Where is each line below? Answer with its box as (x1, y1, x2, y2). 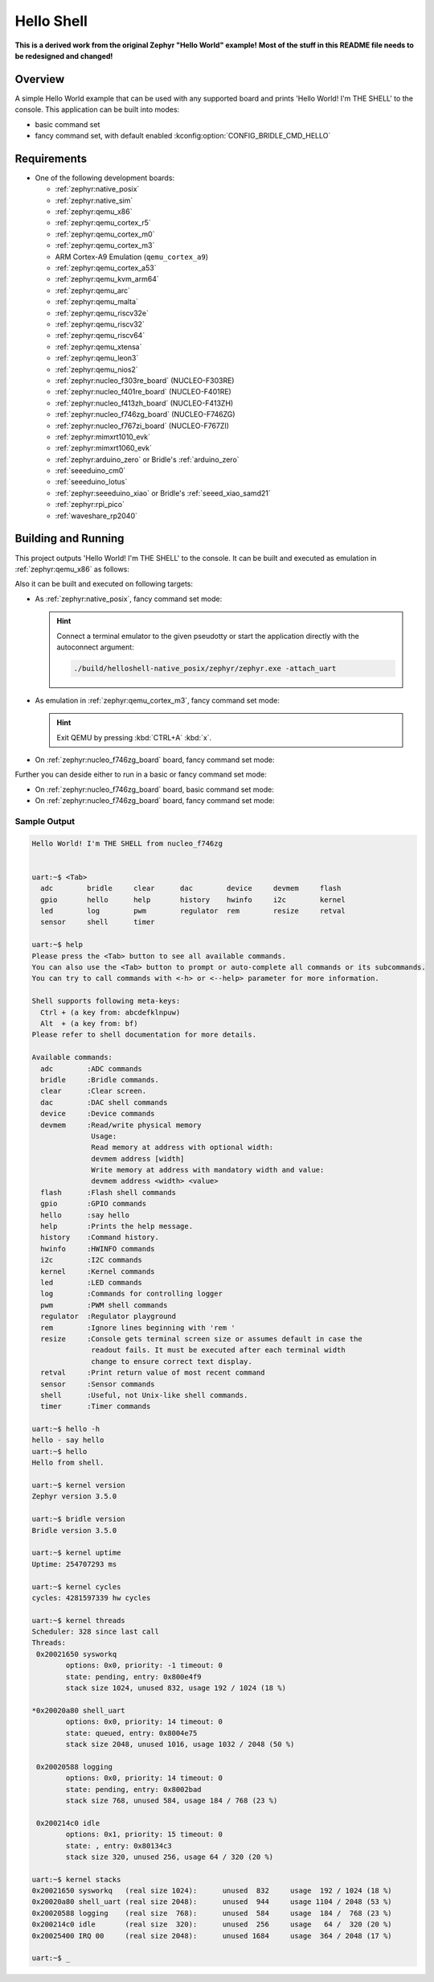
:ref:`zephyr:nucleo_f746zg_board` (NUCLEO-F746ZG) (55, 410, 236, 419)
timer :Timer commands (40, 1402, 151, 1411)
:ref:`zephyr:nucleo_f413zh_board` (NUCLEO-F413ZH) (55, 398, 234, 408)
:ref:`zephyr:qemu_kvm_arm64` (55, 274, 160, 284)
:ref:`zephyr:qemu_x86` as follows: (14, 564, 130, 574)
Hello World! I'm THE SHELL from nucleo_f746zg (31, 839, 223, 848)
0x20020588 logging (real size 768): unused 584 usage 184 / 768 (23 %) (31, 1908, 393, 1918)
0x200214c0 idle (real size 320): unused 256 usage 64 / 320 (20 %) (31, 1920, 393, 1929)
